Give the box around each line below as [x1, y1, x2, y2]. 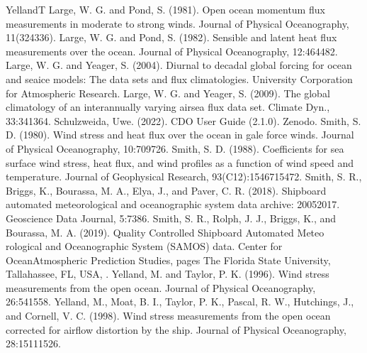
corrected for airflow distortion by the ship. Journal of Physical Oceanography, [6, 322, 346, 337]
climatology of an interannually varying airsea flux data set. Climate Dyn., [6, 99, 330, 114]
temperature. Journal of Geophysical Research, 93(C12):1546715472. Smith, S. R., [6, 169, 362, 184]
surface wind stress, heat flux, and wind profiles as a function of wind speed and [6, 155, 354, 170]
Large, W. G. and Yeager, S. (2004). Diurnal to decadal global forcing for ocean [6, 58, 352, 72]
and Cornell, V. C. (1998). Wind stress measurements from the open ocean [6, 308, 331, 323]
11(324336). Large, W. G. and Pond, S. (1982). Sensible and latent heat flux [6, 30, 337, 45]
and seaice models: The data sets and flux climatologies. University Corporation [6, 71, 353, 86]
